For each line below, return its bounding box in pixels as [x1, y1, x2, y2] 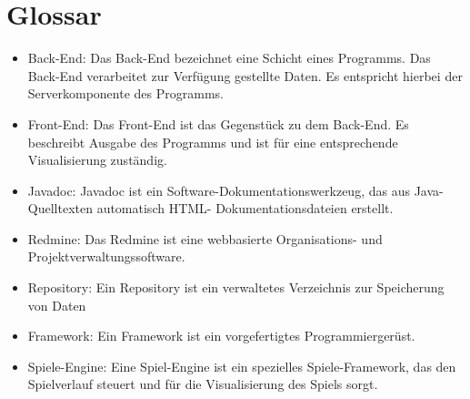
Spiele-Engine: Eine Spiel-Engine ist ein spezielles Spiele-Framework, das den [27, 356, 456, 375]
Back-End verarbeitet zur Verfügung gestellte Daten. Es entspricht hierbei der [27, 66, 463, 85]
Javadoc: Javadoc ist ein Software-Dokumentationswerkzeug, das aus [27, 180, 410, 199]
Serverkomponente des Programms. [27, 84, 224, 103]
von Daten [27, 295, 86, 314]
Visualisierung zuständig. [27, 150, 167, 169]
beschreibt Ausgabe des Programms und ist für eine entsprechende [27, 132, 398, 151]
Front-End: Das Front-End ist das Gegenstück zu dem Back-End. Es [27, 114, 409, 133]
